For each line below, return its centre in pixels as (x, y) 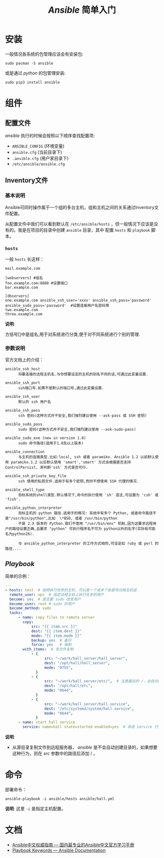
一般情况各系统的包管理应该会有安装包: (44, 54)
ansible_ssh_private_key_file (36, 476)
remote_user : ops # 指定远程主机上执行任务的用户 (57, 595)
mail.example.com (23, 268)
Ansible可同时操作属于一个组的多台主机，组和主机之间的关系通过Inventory (80, 207)
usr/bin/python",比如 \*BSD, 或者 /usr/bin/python (65, 519)
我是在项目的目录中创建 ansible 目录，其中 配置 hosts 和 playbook (84, 230)
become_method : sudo (30, 608)
